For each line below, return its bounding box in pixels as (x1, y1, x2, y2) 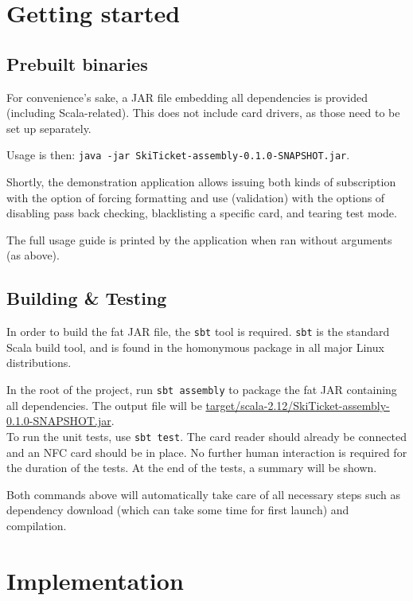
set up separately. (6, 119, 92, 136)
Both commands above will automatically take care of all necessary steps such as (6, 486, 401, 502)
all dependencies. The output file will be (6, 396, 202, 413)
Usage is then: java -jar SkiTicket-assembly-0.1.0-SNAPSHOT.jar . (6, 146, 350, 163)
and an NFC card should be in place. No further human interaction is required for (6, 443, 407, 460)
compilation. (6, 517, 67, 533)
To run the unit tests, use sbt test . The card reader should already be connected (6, 427, 407, 444)
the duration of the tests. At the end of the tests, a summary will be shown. (6, 459, 377, 476)
